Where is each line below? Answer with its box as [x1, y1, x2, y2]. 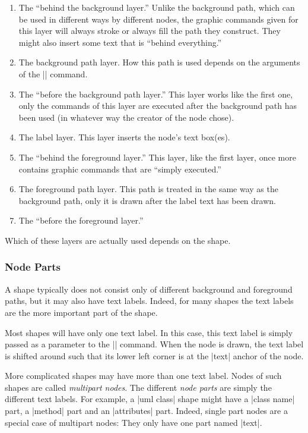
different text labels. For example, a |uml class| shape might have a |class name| [5, 393, 295, 405]
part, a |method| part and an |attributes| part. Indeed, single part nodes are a [5, 404, 288, 417]
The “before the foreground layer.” [18, 214, 144, 227]
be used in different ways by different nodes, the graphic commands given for [18, 12, 299, 25]
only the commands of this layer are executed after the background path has [18, 99, 297, 112]
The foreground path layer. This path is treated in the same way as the [18, 183, 278, 195]
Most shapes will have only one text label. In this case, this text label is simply [5, 326, 293, 338]
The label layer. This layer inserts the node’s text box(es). [18, 131, 230, 143]
